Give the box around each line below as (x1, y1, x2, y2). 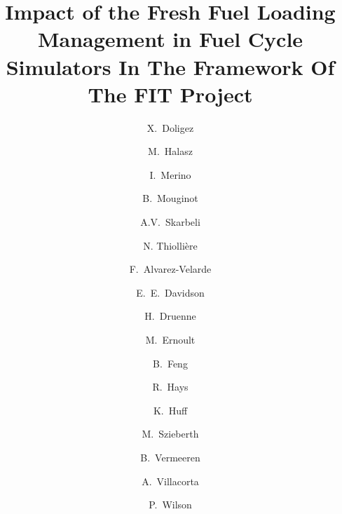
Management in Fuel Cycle (37, 25, 303, 53)
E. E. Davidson (136, 285, 205, 299)
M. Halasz (148, 144, 193, 158)
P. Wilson (149, 497, 192, 512)
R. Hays (152, 379, 189, 394)
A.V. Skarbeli (140, 215, 200, 229)
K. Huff (153, 403, 188, 417)
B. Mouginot (142, 191, 198, 205)
